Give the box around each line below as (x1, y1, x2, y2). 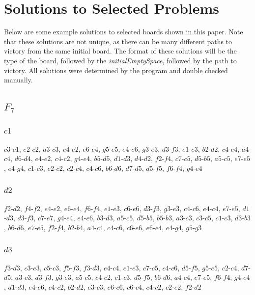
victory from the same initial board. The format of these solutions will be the (4, 46, 237, 56)
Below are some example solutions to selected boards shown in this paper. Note (4, 27, 243, 37)
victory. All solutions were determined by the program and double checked (4, 65, 228, 75)
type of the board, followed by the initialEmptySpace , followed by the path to (4, 55, 237, 65)
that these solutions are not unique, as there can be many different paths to (4, 36, 232, 46)
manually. (4, 75, 33, 85)
